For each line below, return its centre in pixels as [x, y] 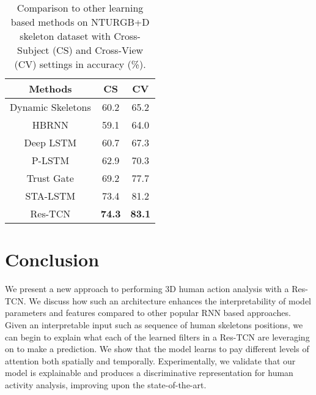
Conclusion [52, 259]
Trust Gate [50, 178]
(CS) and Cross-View [98, 50]
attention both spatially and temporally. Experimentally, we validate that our [150, 360]
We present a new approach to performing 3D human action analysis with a [147, 289]
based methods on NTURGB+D [80, 22]
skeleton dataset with [65, 36]
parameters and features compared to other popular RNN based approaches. [148, 313]
